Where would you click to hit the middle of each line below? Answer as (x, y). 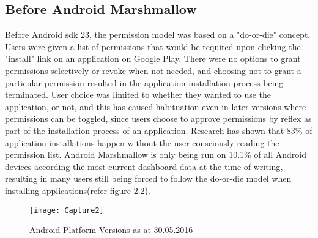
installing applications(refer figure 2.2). (78, 190)
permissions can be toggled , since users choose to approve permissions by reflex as (158, 118)
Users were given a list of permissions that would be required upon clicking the (153, 46)
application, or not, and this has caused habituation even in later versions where (156, 106)
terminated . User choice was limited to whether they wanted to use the (138, 95)
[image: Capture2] (67, 210)
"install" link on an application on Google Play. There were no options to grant (153, 58)
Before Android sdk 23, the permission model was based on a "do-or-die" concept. (158, 35)
